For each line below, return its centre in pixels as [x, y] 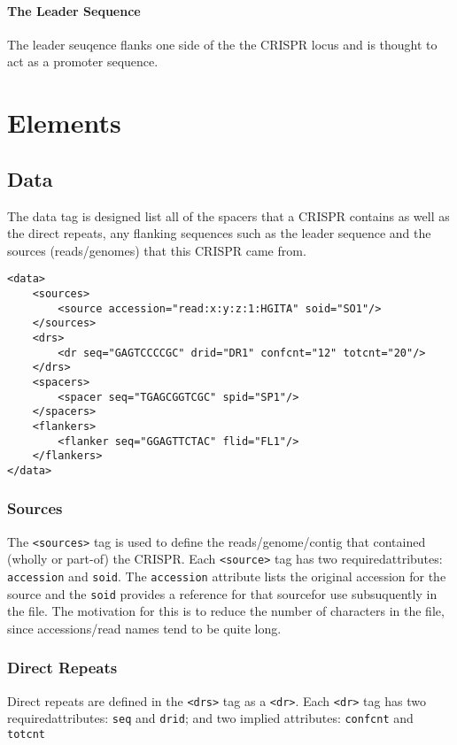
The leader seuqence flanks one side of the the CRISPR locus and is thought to [222, 44]
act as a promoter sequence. [83, 61]
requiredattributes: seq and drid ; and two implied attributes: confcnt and [210, 718]
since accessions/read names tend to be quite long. [144, 628]
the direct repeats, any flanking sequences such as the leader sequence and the [219, 233]
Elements [64, 123]
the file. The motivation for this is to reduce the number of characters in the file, [226, 611]
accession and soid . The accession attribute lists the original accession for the [227, 576]
